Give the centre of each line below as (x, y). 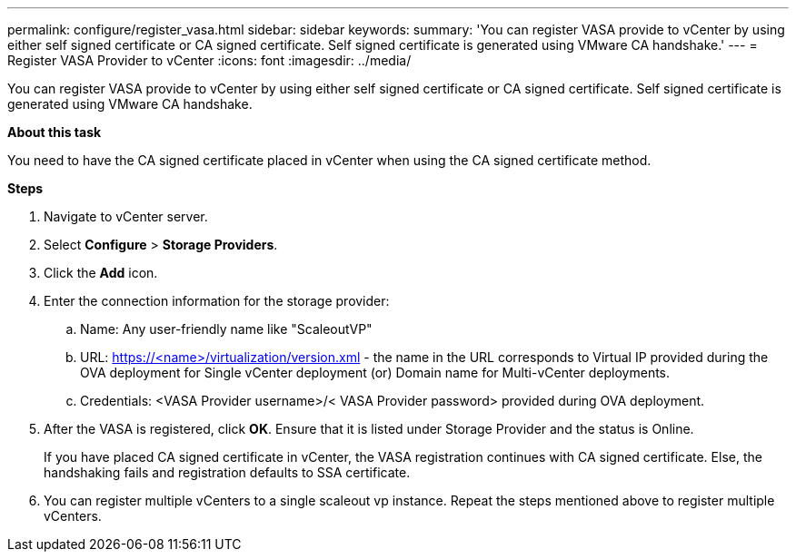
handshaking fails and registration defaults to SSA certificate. (227, 472)
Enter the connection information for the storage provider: (217, 301)
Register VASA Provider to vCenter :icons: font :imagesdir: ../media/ (209, 60)
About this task (55, 132)
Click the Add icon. (101, 273)
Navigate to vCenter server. (126, 216)
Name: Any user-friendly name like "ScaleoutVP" (226, 329)
